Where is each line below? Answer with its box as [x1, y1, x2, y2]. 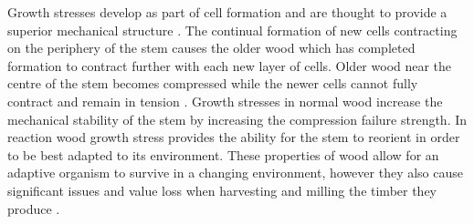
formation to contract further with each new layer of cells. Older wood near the [7, 56, 452, 75]
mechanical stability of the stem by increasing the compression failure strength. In [7, 109, 468, 128]
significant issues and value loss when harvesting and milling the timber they [7, 180, 437, 199]
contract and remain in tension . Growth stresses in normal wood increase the [7, 91, 443, 110]
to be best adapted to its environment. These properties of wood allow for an [7, 145, 439, 164]
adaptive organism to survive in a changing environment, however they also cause [7, 163, 463, 182]
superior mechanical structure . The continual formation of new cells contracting [7, 20, 458, 39]
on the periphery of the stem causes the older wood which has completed [7, 38, 416, 57]
